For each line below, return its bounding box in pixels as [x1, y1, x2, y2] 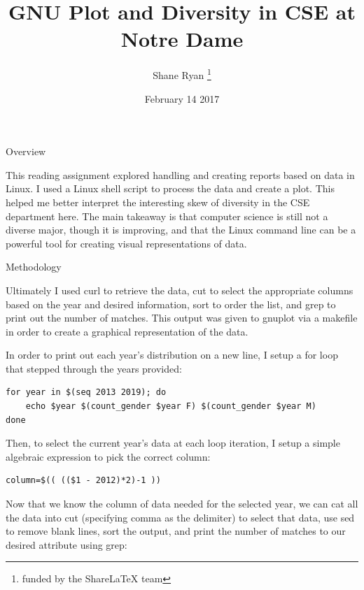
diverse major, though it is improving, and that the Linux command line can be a [6, 222, 356, 237]
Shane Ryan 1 [153, 66, 211, 82]
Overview [6, 144, 46, 159]
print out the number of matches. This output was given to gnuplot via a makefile [6, 310, 358, 325]
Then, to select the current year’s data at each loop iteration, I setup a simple [6, 436, 340, 450]
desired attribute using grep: [6, 537, 127, 552]
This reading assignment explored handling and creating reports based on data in [6, 167, 355, 182]
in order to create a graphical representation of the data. [6, 324, 248, 338]
